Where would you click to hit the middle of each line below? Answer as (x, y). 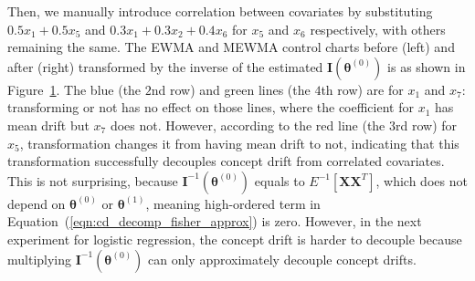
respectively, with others (378, 29)
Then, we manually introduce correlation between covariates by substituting (220, 11)
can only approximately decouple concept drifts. (282, 259)
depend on (37, 203)
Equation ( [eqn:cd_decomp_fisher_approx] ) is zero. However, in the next (215, 221)
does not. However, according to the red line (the (248, 125)
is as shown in (427, 66)
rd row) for (427, 125)
